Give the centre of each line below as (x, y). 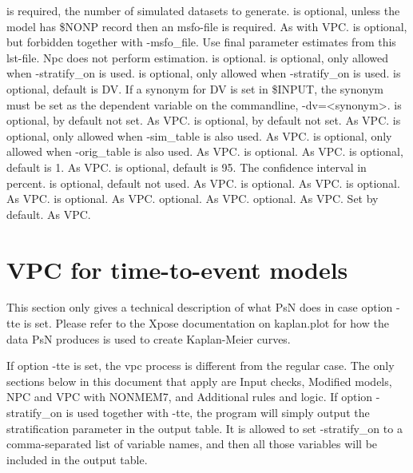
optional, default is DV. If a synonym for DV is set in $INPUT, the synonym (195, 88)
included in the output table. (77, 459)
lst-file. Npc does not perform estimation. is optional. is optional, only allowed (198, 57)
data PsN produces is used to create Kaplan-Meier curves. (149, 338)
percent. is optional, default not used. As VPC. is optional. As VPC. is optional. (203, 183)
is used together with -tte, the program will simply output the (218, 412)
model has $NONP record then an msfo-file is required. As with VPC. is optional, (207, 26)
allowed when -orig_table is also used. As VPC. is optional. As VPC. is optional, (205, 151)
